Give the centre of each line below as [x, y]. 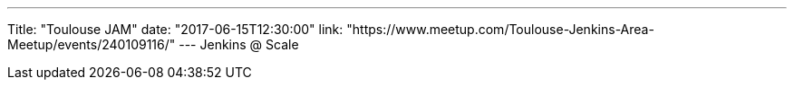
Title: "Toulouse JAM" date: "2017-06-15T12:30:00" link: [175, 29]
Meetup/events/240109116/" [92, 44]
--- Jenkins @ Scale [239, 44]
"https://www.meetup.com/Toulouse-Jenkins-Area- [500, 29]
